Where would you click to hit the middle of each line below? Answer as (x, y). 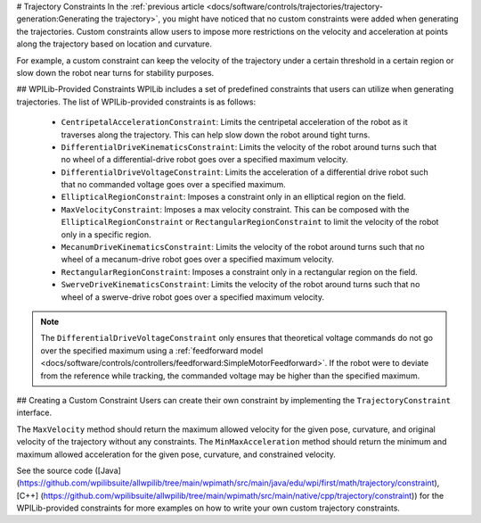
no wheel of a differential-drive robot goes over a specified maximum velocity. (205, 160)
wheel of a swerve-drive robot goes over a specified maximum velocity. (193, 297)
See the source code (55, 470)
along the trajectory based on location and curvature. (114, 44)
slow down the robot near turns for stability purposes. (115, 72)
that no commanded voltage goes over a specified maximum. (174, 185)
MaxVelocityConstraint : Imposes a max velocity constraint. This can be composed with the (235, 209)
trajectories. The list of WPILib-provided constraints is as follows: (136, 102)
